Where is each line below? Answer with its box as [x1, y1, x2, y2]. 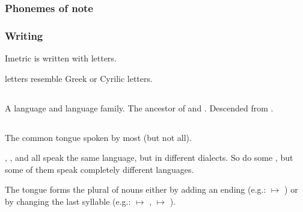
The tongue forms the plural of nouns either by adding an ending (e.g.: [5, 183, 266, 196]
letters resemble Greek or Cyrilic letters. [5, 72, 153, 84]
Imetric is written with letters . [5, 52, 117, 64]
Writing [5, 28, 43, 43]
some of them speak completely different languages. [5, 163, 194, 175]
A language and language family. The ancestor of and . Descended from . [5, 101, 274, 114]
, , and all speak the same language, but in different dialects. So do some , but [5, 151, 293, 164]
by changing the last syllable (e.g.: [5, 195, 131, 207]
